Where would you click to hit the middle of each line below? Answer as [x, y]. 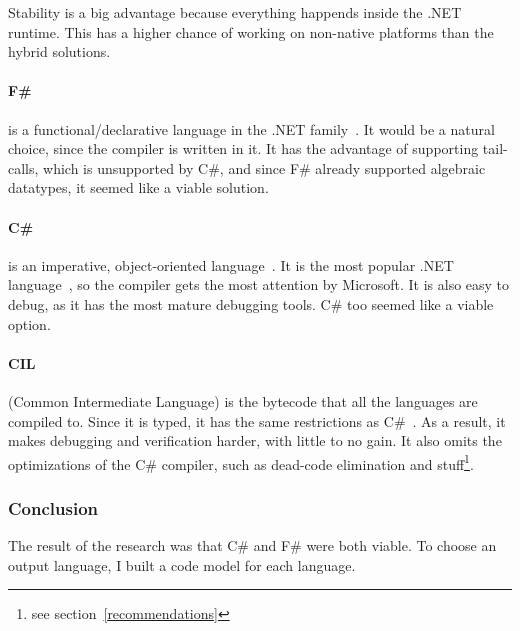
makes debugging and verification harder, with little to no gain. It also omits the [255, 440]
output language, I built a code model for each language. [182, 564]
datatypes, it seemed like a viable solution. [138, 187]
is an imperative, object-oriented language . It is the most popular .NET [231, 264]
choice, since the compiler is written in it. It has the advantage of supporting [243, 148]
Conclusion [53, 507]
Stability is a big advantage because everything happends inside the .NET [235, 12]
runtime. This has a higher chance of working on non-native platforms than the [251, 31]
